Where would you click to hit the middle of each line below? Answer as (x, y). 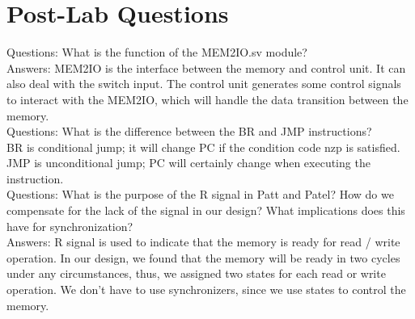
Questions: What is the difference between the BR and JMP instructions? (189, 131)
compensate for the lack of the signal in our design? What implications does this (206, 210)
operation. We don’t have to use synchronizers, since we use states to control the (206, 290)
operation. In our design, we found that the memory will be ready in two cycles (203, 257)
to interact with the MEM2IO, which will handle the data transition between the (207, 99)
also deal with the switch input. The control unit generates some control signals (204, 84)
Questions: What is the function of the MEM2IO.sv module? (157, 52)
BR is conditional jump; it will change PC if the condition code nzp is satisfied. (203, 147)
